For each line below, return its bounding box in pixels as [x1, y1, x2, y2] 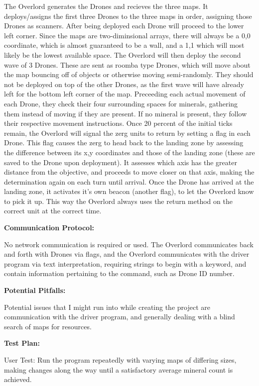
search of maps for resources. [4, 321, 92, 331]
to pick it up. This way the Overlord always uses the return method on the [4, 195, 233, 206]
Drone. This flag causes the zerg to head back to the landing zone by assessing [4, 137, 244, 148]
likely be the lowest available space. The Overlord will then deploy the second [4, 49, 241, 60]
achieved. [4, 374, 32, 385]
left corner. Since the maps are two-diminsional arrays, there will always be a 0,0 [4, 30, 251, 40]
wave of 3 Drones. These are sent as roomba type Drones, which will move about [4, 59, 251, 70]
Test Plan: [4, 338, 40, 348]
